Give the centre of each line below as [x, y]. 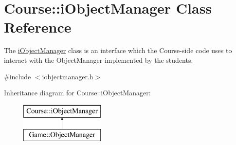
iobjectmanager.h [68, 76]
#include [18, 76]
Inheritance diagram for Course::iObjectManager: [77, 93]
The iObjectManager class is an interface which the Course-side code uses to [118, 50]
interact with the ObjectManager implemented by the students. [99, 60]
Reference [38, 27]
